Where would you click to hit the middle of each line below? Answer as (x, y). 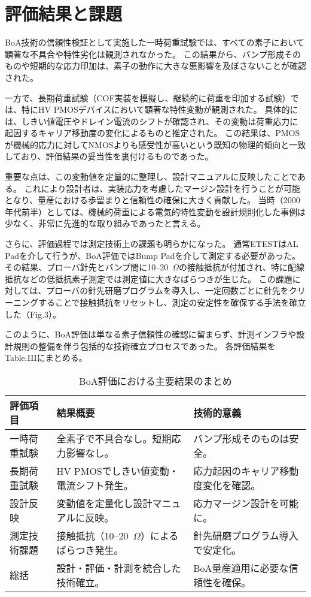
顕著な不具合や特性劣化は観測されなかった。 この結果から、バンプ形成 (144, 54)
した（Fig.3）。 (33, 314)
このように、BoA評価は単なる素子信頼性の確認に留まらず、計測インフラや (151, 334)
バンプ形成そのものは (241, 438)
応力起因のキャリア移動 (246, 471)
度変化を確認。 (227, 485)
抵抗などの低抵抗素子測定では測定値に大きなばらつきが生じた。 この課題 (149, 278)
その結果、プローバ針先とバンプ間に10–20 (87, 267)
